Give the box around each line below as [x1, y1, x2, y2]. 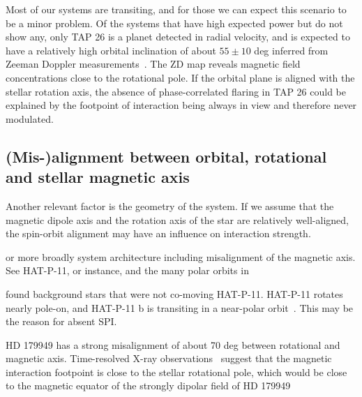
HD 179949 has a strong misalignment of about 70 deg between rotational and [6, 337, 340, 352]
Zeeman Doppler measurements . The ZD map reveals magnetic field [6, 57, 301, 71]
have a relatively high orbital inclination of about [6, 43, 216, 57]
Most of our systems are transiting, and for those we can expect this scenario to [6, 2, 347, 16]
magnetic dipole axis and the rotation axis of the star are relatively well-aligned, [6, 212, 349, 227]
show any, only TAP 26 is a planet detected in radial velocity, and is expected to [6, 29, 350, 44]
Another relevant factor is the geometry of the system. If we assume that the [6, 198, 334, 213]
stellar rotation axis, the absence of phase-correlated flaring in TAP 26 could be [6, 84, 346, 98]
